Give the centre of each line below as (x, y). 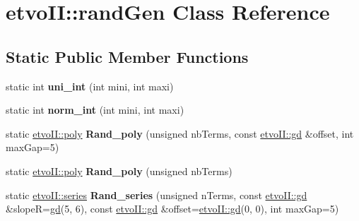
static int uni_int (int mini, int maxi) (90, 86)
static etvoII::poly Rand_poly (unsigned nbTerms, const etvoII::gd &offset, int (180, 133)
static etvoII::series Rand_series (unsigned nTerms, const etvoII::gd (157, 195)
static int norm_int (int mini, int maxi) (95, 110)
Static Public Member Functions (127, 56)
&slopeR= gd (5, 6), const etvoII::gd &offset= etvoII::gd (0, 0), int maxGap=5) (172, 209)
